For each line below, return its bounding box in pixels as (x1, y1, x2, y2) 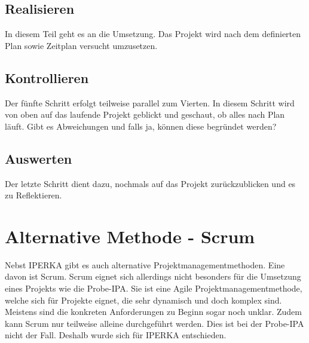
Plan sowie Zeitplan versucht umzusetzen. (5, 39, 158, 51)
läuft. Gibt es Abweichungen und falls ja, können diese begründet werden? (5, 120, 277, 132)
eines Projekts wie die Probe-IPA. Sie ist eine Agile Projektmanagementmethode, (5, 282, 302, 295)
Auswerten (5, 149, 72, 167)
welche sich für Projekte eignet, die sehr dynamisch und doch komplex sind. (5, 293, 282, 306)
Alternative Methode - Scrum (5, 223, 255, 248)
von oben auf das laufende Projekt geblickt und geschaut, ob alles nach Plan (5, 108, 285, 121)
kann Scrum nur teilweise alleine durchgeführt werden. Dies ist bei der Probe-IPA (5, 317, 304, 329)
